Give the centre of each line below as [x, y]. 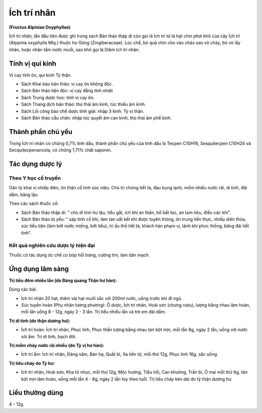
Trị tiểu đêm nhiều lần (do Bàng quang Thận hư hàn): [63, 280]
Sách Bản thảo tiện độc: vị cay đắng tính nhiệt [67, 91]
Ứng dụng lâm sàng [39, 269]
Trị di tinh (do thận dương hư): [40, 321]
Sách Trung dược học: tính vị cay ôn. [58, 98]
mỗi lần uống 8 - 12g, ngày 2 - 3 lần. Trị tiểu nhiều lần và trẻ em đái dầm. [94, 312]
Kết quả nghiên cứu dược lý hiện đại [52, 245]
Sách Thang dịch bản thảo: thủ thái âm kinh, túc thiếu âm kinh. [83, 104]
